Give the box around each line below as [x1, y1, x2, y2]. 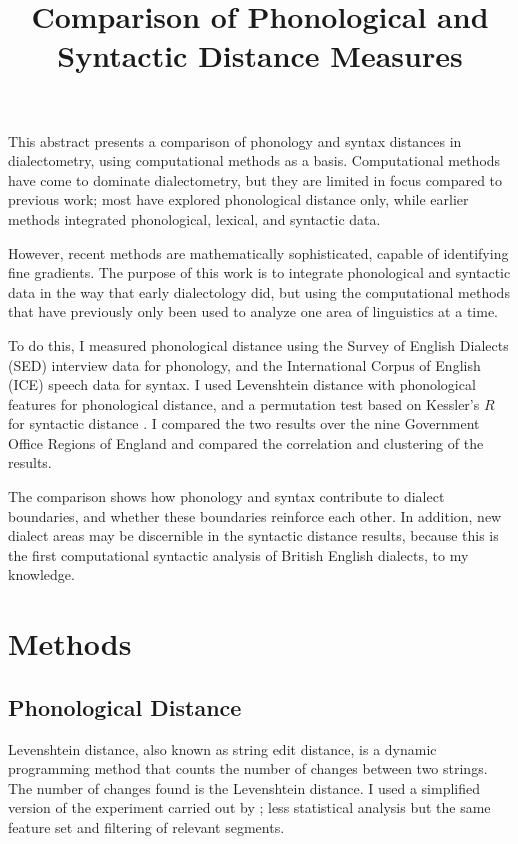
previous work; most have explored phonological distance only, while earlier [8, 189, 469, 210]
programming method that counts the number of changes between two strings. [8, 758, 488, 779]
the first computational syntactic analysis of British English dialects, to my [8, 544, 469, 565]
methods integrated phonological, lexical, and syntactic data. [8, 208, 381, 229]
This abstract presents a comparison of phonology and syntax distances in [8, 130, 462, 151]
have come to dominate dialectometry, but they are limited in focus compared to [8, 169, 503, 190]
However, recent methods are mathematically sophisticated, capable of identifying [8, 242, 509, 263]
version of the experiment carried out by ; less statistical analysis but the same [8, 797, 491, 818]
